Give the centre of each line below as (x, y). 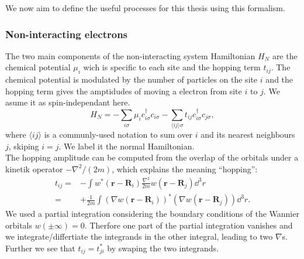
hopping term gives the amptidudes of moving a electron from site (124, 91)
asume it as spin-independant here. (68, 102)
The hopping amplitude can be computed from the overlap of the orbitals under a (152, 157)
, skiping (24, 146)
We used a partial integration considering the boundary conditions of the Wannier (152, 214)
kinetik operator (34, 168)
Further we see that (40, 248)
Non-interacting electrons (67, 34)
